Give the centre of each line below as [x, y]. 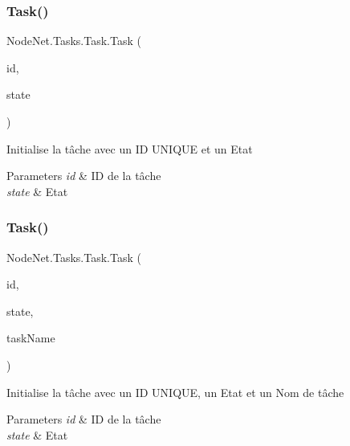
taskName [31, 338]
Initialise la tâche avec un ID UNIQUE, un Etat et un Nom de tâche [175, 392]
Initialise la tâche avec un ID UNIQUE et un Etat [130, 148]
